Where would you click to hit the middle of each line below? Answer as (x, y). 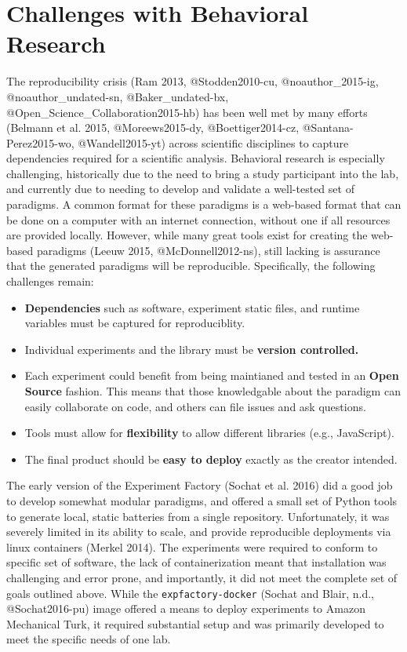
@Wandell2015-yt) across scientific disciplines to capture (213, 142)
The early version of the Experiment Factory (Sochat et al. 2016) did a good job (200, 485)
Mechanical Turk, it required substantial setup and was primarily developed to (195, 623)
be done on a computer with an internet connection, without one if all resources (198, 219)
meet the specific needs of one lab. (89, 639)
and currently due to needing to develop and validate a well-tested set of (180, 189)
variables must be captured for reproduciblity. (135, 323)
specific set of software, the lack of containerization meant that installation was (196, 562)
